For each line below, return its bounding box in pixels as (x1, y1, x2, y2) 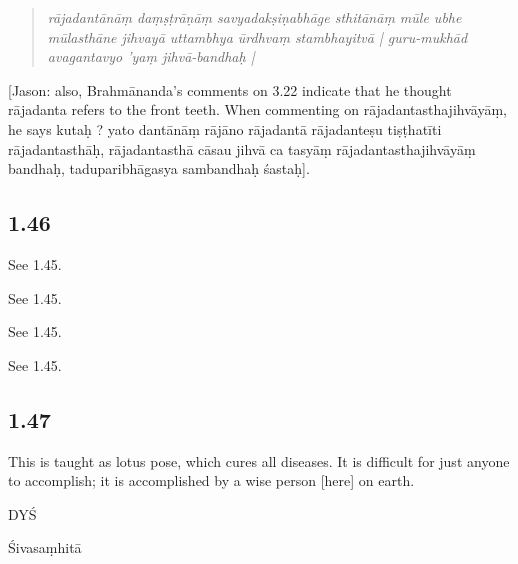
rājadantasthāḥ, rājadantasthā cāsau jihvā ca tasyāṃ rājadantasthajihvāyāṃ (8, 138, 476, 159)
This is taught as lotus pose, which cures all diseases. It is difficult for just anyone (8, 450, 510, 471)
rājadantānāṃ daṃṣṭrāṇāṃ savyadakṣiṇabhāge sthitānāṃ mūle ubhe (47, 7, 462, 27)
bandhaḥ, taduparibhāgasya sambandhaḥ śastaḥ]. (8, 158, 310, 179)
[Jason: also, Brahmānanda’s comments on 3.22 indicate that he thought (8, 79, 452, 100)
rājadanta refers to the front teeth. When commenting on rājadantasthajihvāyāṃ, (8, 99, 507, 120)
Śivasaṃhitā (8, 537, 82, 558)
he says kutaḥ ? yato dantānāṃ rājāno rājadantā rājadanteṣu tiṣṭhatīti (8, 118, 442, 139)
